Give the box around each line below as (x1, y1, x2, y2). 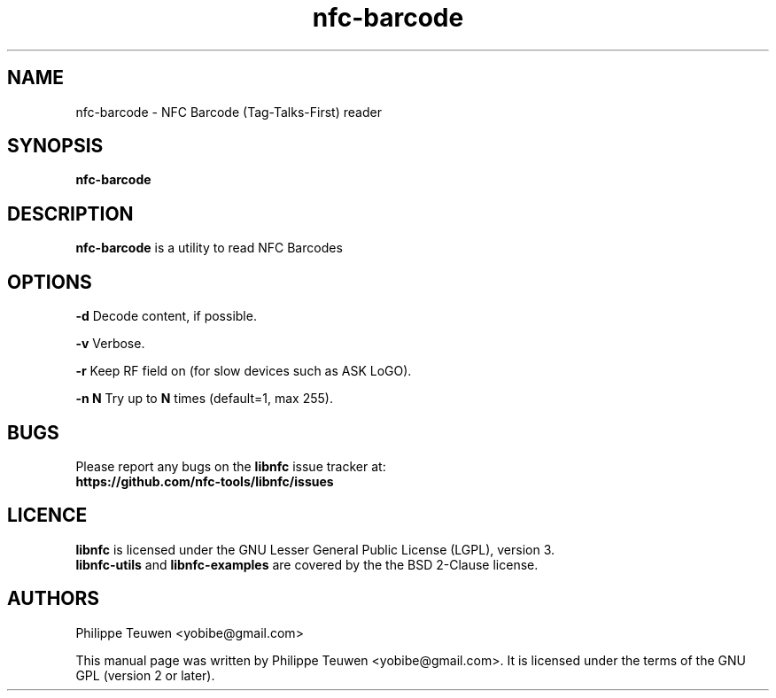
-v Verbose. (75, 336, 145, 352)
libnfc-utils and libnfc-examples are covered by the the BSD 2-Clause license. (75, 556, 539, 572)
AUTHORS (7, 587, 100, 610)
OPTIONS (7, 270, 92, 293)
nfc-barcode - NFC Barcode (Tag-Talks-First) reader (75, 104, 382, 120)
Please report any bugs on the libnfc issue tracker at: (75, 458, 386, 474)
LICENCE (7, 504, 88, 527)
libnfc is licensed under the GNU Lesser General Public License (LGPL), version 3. (75, 541, 555, 557)
